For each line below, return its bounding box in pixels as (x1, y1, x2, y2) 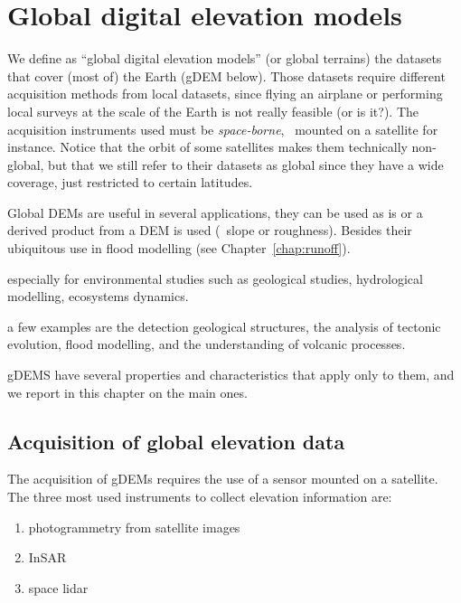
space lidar (28, 578, 89, 597)
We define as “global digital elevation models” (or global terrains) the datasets (7, 49, 442, 68)
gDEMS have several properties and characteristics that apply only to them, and (7, 365, 455, 384)
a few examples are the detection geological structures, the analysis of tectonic (7, 316, 441, 335)
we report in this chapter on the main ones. (7, 382, 248, 401)
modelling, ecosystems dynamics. (7, 287, 189, 306)
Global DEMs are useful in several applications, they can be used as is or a (7, 203, 423, 221)
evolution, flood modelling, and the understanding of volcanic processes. (7, 334, 406, 353)
